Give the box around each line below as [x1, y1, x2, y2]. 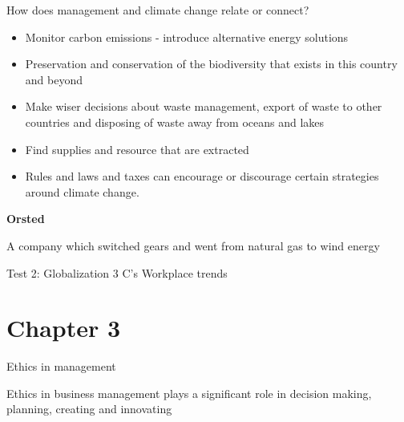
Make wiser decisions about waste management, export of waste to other [25, 98, 382, 115]
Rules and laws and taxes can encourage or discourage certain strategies [25, 168, 379, 185]
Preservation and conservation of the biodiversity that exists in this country [25, 55, 398, 72]
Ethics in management [6, 358, 116, 375]
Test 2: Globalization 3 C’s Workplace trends [6, 264, 228, 281]
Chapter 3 [6, 311, 121, 344]
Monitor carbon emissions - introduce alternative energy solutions [25, 28, 349, 45]
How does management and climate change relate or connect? [6, 2, 309, 18]
